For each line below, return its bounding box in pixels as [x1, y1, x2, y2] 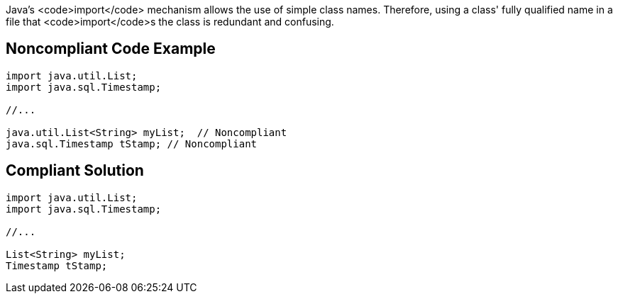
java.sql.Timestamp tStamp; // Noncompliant [6, 137, 258, 149]
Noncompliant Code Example [6, 40, 216, 58]
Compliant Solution [6, 162, 144, 180]
